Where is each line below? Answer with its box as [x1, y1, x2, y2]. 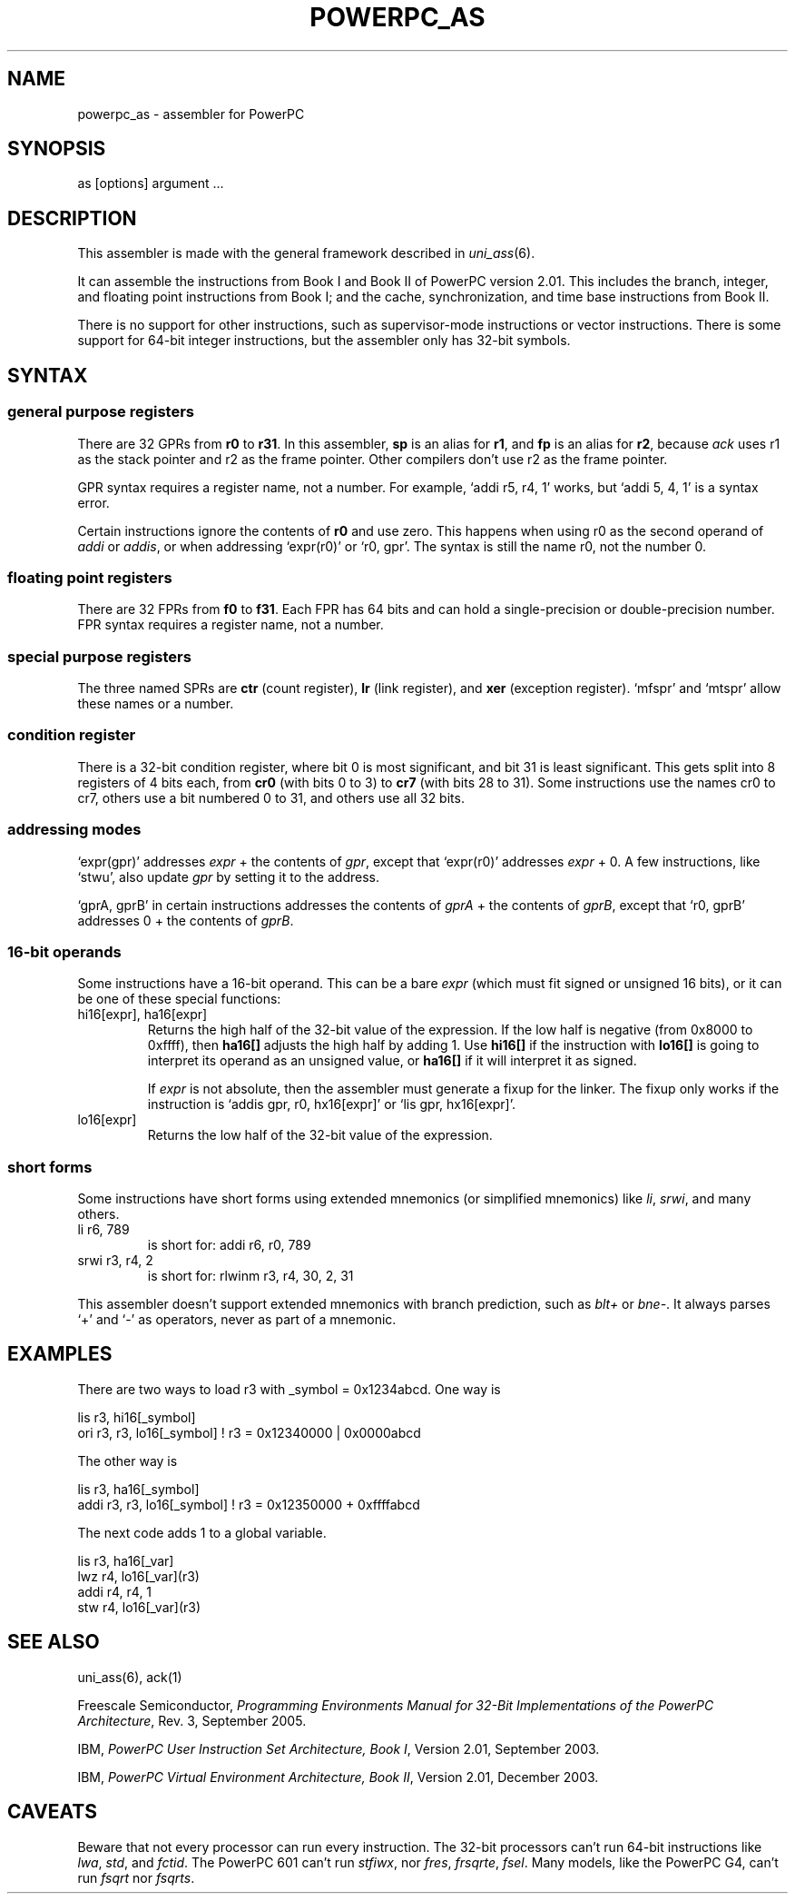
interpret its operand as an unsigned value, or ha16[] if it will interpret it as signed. [147, 1053, 637, 1069]
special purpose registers [7, 647, 191, 666]
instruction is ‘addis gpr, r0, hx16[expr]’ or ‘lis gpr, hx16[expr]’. [147, 1096, 516, 1113]
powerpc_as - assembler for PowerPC [77, 105, 305, 122]
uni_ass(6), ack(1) [77, 1668, 182, 1685]
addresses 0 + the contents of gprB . [77, 912, 294, 928]
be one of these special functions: [77, 991, 281, 1007]
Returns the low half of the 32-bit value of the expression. [147, 1127, 493, 1144]
